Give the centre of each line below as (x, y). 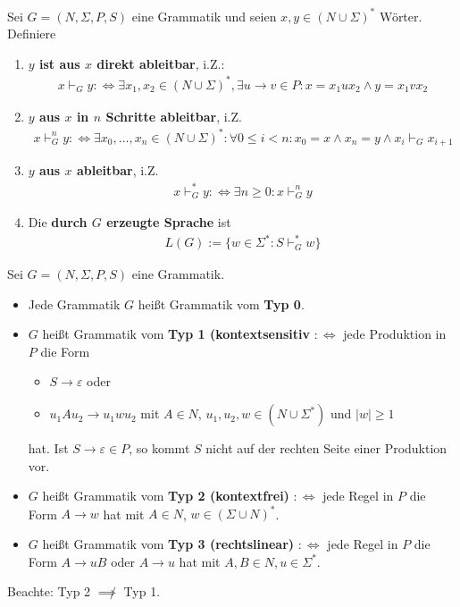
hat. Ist (48, 448)
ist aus (60, 63)
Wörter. (401, 16)
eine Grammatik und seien (204, 16)
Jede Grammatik (74, 303)
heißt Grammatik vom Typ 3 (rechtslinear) (168, 543)
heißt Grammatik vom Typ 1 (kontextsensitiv (176, 334)
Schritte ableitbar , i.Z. (174, 116)
